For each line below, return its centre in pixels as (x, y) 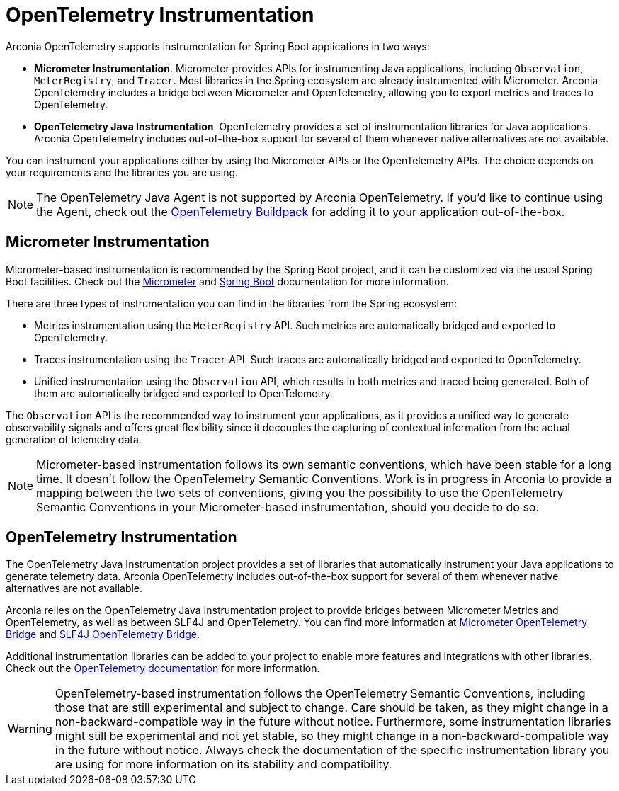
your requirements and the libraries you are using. (122, 172)
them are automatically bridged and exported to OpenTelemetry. (183, 393)
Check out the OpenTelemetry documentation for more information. (163, 668)
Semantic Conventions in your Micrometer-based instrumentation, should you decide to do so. (288, 507)
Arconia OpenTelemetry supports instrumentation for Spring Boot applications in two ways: (218, 46)
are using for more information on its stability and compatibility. (223, 764)
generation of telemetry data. (74, 439)
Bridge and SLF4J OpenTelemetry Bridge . (103, 634)
